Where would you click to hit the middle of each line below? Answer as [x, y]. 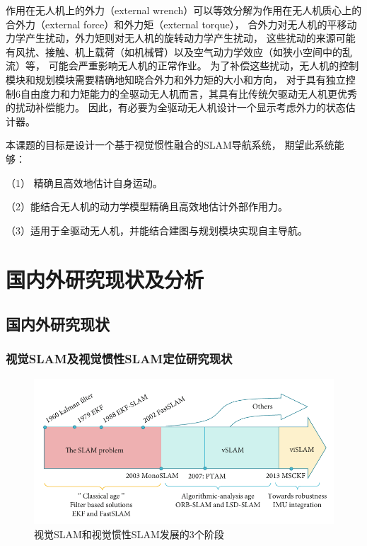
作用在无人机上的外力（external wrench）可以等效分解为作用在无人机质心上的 [184, 10]
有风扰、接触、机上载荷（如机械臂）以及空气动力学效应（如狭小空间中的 [174, 51]
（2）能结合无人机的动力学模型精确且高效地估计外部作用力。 [147, 206]
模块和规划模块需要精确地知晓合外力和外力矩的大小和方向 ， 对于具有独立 [176, 79]
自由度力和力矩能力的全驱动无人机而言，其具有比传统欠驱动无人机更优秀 [188, 93]
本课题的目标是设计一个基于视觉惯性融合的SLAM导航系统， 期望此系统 [170, 145]
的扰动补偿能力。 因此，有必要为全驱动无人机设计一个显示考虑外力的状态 [176, 107]
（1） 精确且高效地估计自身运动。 [84, 182]
